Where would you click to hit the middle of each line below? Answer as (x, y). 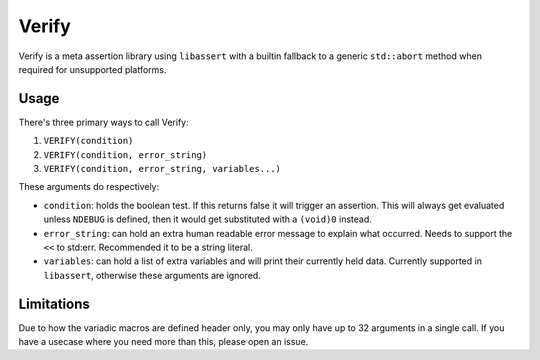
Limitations (54, 303)
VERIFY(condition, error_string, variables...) (162, 169)
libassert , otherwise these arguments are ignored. (152, 275)
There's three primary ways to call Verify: (103, 122)
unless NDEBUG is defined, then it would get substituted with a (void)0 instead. (207, 219)
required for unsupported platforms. (92, 69)
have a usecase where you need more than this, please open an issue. (163, 342)
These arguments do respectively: (89, 187)
